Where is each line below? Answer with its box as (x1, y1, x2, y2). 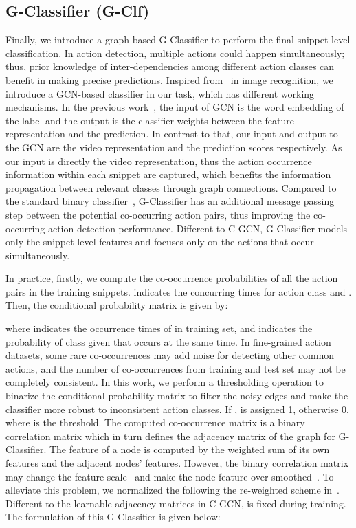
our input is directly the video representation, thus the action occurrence (5, 153, 312, 168)
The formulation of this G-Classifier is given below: (5, 509, 221, 524)
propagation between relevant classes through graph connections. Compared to (5, 180, 337, 195)
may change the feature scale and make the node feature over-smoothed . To (5, 469, 334, 483)
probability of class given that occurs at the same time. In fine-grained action (5, 334, 331, 349)
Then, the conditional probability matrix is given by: (5, 298, 228, 312)
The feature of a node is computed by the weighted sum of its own (49, 442, 330, 456)
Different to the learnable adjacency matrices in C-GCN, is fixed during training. (5, 496, 346, 510)
